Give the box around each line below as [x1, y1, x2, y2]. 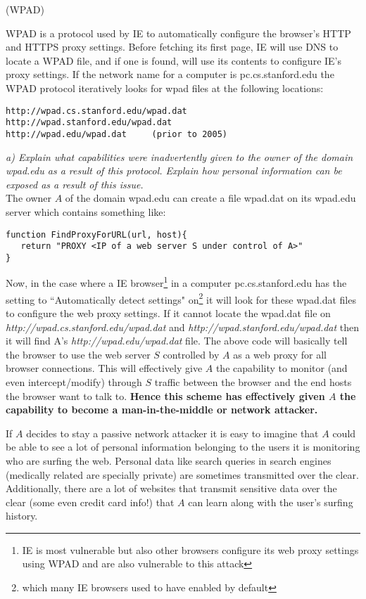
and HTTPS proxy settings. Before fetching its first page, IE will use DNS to [6, 39, 339, 54]
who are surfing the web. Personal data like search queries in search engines [6, 453, 332, 468]
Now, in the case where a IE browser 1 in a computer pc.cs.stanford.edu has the [6, 273, 347, 290]
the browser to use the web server [6, 347, 151, 361]
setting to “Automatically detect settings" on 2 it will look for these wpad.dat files [6, 290, 356, 307]
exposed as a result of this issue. [6, 176, 144, 191]
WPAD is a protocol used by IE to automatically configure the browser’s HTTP [6, 25, 351, 40]
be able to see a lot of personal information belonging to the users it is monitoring [6, 439, 360, 454]
